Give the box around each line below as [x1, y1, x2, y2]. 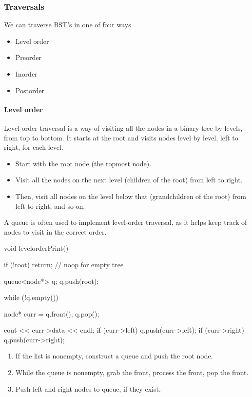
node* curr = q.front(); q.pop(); [4, 308, 99, 318]
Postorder [15, 85, 44, 95]
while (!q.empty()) [4, 292, 58, 302]
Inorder [15, 69, 38, 79]
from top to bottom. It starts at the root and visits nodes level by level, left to [4, 132, 238, 142]
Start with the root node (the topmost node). [15, 158, 152, 168]
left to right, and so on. [15, 200, 85, 211]
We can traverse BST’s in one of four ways [4, 20, 131, 30]
